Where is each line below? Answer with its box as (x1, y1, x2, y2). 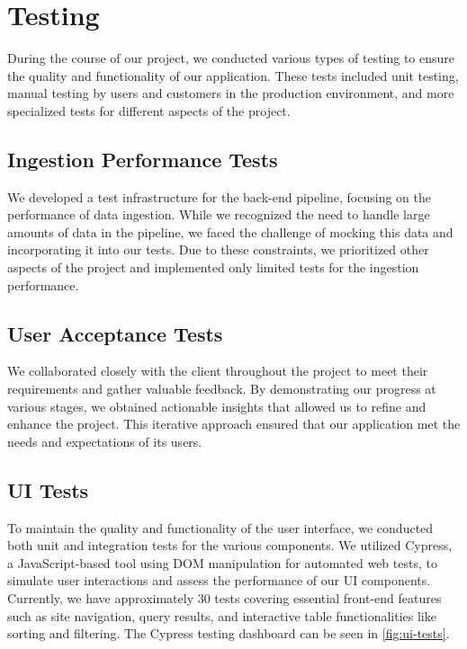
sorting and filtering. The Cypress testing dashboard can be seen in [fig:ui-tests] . (7, 624, 450, 643)
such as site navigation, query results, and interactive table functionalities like (7, 606, 436, 625)
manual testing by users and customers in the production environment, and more (7, 84, 454, 102)
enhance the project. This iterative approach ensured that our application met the (7, 414, 461, 433)
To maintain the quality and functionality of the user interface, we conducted (7, 518, 434, 537)
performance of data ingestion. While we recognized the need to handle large (7, 205, 430, 224)
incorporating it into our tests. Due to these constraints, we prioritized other (7, 240, 429, 259)
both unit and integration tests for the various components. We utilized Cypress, (7, 536, 453, 555)
